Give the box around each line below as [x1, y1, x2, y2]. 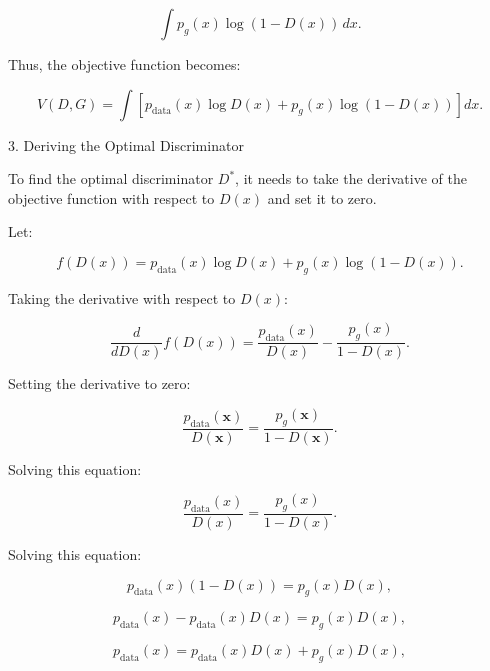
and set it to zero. [267, 187, 377, 208]
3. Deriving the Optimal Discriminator [8, 134, 244, 155]
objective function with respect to [8, 187, 215, 208]
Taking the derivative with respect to [8, 287, 236, 308]
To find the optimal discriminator [8, 168, 214, 189]
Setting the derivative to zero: [8, 373, 191, 394]
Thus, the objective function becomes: [8, 54, 241, 74]
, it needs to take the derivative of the [235, 168, 467, 189]
